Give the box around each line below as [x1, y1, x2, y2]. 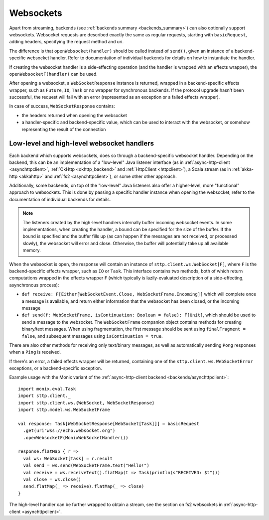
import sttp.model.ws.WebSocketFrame [18, 407, 111, 413]
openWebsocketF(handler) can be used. [9, 71, 98, 77]
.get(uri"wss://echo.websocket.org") [23, 428, 116, 433]
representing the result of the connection [21, 126, 106, 132]
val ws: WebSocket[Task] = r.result [23, 456, 113, 461]
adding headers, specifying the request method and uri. [9, 39, 124, 45]
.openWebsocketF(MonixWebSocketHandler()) [23, 435, 129, 440]
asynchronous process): [9, 282, 59, 288]
